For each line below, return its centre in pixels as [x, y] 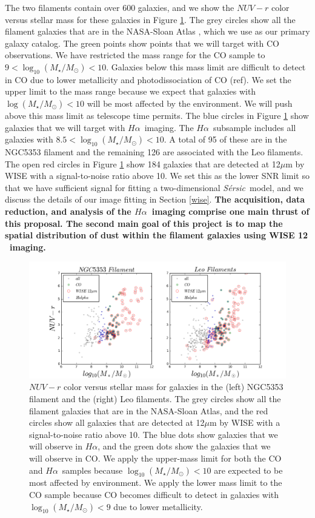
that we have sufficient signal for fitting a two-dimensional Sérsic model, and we [154, 187]
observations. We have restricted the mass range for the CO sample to [135, 55]
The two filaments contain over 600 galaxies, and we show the [120, 7]
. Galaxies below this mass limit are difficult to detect [206, 66]
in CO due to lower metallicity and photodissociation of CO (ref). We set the [148, 79]
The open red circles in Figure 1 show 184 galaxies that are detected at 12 [143, 163]
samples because [92, 470]
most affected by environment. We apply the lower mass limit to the [156, 483]
